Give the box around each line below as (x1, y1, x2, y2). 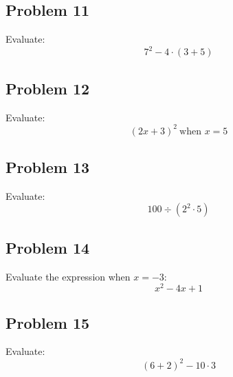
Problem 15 (5, 312, 90, 333)
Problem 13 (5, 156, 90, 177)
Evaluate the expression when (5, 269, 131, 283)
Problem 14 (5, 236, 90, 258)
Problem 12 (5, 77, 90, 99)
